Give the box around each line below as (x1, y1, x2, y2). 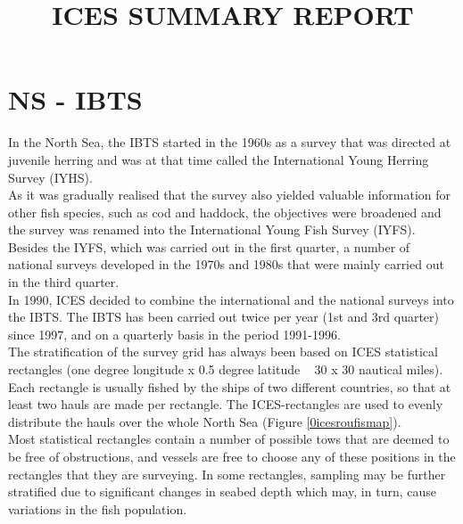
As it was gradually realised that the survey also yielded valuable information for (8, 185, 451, 204)
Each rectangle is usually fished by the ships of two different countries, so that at (8, 377, 451, 396)
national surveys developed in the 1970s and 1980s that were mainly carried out (8, 255, 444, 274)
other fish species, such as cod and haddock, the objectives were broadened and (8, 202, 442, 221)
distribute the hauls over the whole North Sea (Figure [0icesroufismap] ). (8, 412, 401, 430)
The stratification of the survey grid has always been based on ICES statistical (8, 342, 438, 361)
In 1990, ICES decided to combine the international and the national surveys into (8, 290, 454, 308)
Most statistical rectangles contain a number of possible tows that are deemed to (8, 430, 450, 448)
